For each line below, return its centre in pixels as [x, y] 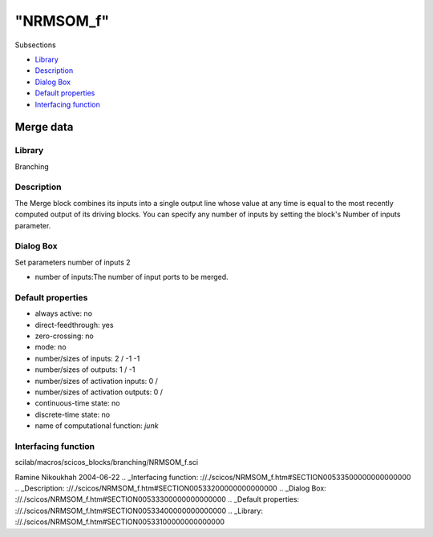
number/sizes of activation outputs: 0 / [99, 392]
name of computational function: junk [97, 426]
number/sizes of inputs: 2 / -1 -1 [87, 358]
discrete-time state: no [73, 414]
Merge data [44, 127]
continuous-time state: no [77, 403]
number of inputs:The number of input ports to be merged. [132, 277]
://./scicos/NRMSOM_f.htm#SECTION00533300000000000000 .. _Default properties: [157, 499]
